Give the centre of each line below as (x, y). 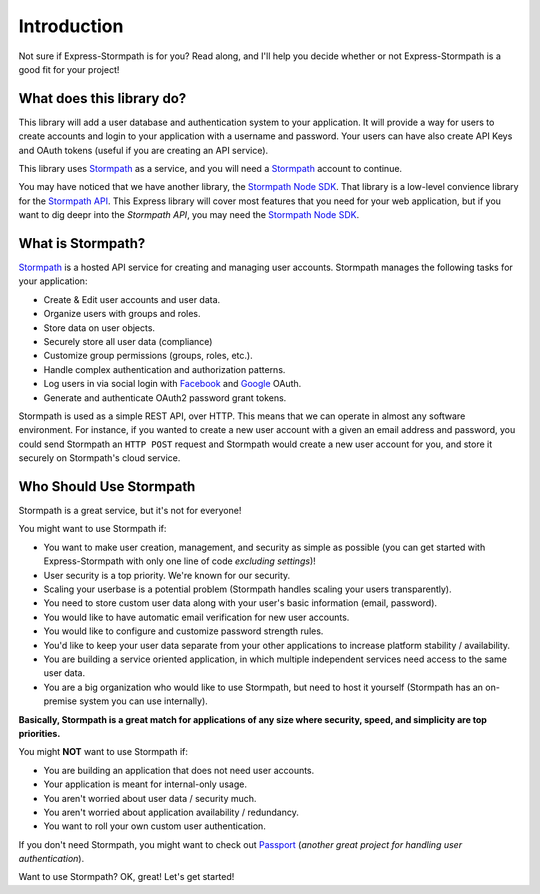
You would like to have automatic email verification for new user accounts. (196, 617)
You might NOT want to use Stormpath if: (103, 752)
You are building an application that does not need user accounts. (179, 770)
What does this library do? (102, 98)
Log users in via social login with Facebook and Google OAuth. (172, 384)
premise (60, 701)
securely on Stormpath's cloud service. (99, 458)
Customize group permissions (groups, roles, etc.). (148, 356)
